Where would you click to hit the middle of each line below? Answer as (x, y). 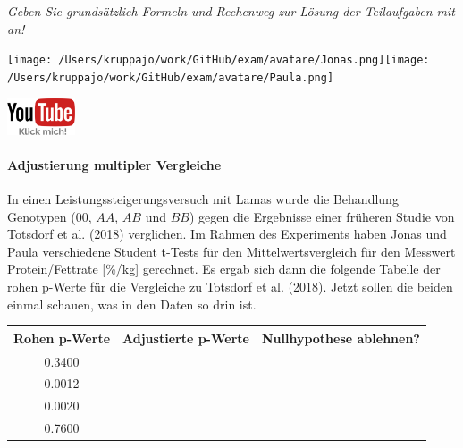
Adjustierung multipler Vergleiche (114, 164)
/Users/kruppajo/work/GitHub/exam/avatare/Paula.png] (171, 77)
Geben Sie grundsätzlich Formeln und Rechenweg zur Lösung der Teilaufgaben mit (231, 11)
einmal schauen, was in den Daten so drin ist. (132, 304)
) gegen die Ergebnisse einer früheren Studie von (322, 216)
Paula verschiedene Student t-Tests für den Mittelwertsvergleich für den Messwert (231, 251)
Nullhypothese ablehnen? (341, 338)
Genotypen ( (42, 216)
